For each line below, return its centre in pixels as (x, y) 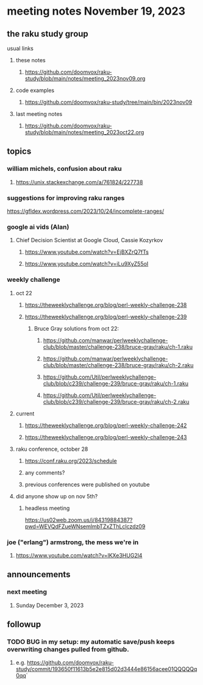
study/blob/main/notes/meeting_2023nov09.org (85, 78)
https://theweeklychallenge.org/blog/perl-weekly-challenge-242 (106, 425)
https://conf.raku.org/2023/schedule (71, 461)
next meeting (27, 592)
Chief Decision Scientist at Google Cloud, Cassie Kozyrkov (89, 240)
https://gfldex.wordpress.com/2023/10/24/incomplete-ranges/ (85, 211)
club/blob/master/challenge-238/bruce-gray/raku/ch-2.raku (118, 365)
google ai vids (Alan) (38, 227)
